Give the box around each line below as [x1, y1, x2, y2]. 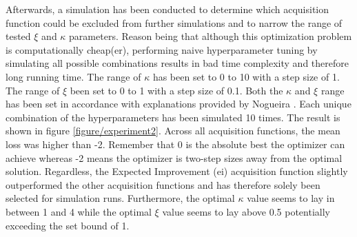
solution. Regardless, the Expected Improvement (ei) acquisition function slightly [6, 164, 348, 178]
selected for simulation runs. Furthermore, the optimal [6, 191, 235, 205]
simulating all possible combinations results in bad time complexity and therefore [6, 56, 349, 70]
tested [6, 29, 31, 43]
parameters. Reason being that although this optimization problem [69, 29, 352, 43]
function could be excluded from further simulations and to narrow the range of [6, 15, 343, 30]
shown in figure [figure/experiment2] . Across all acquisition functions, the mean [6, 123, 340, 138]
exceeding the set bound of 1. [6, 218, 130, 232]
